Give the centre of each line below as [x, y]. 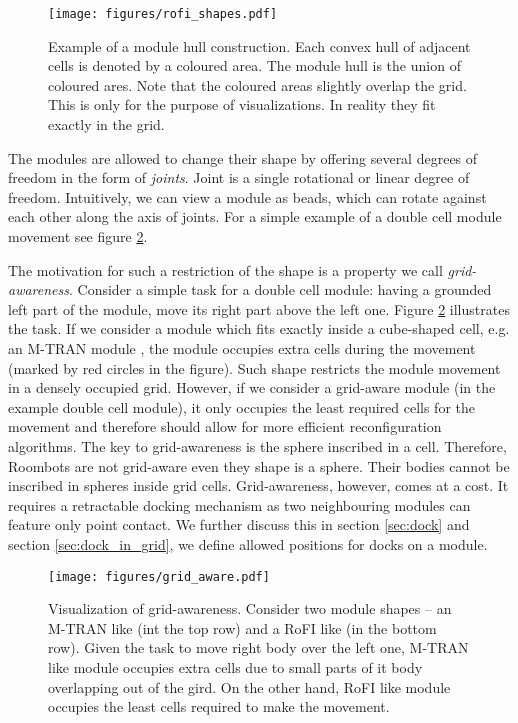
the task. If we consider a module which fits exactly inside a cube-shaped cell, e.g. [259, 328]
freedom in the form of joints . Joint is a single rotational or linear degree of [239, 177]
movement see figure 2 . [78, 236]
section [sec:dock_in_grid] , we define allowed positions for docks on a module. [248, 543]
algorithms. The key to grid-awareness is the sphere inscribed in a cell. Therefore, [257, 445]
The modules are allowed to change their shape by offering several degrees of [243, 157]
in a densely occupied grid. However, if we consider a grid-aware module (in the [252, 387]
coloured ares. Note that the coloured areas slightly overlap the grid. [257, 84]
